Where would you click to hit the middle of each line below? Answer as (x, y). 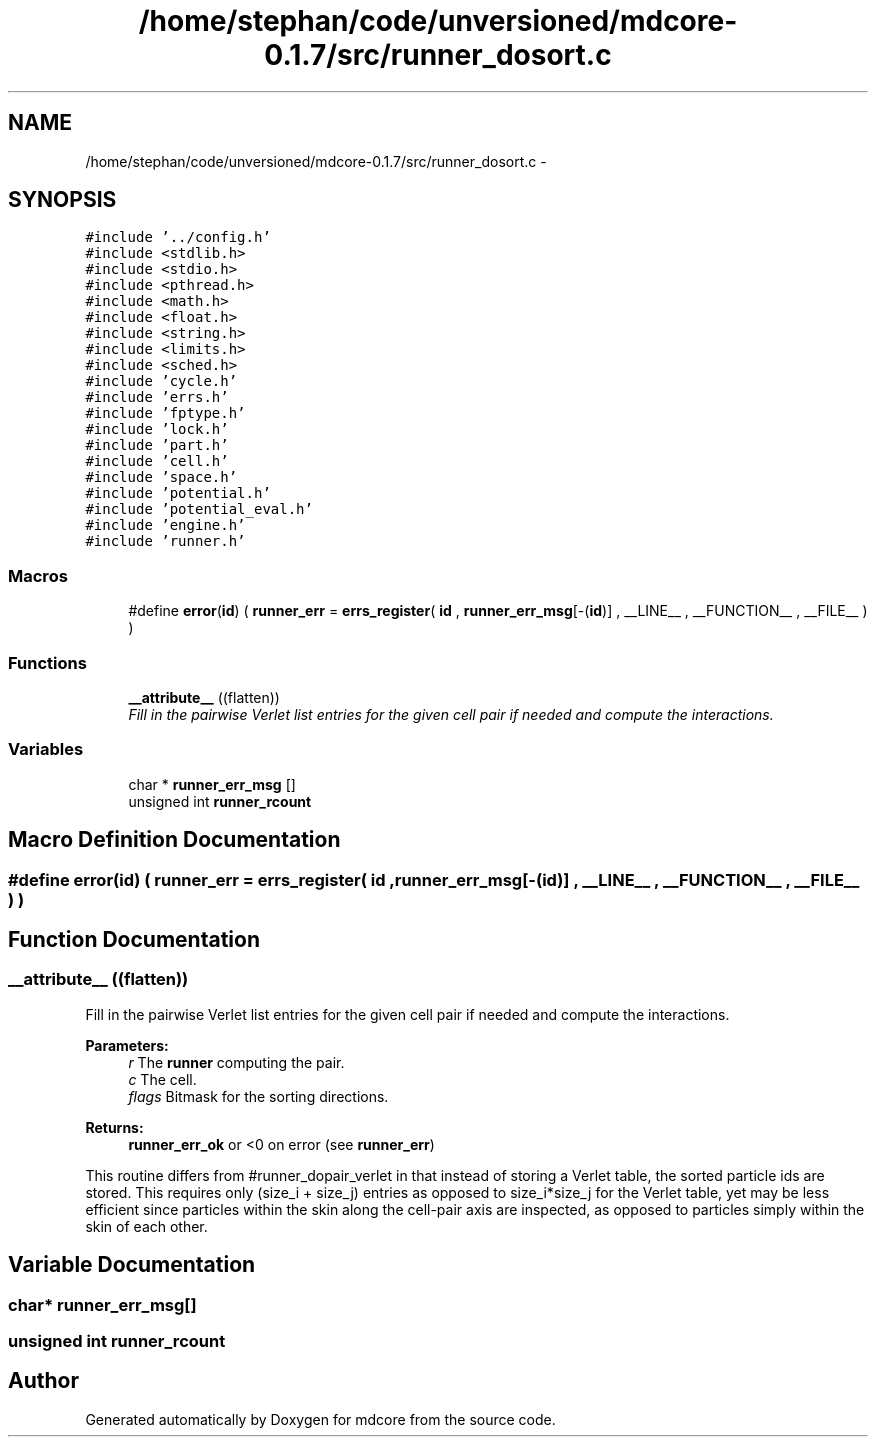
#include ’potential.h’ (178, 493)
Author (43, 1381)
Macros (38, 575)
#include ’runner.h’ (165, 541)
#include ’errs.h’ (157, 397)
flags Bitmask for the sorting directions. (258, 1096)
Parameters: (127, 1045)
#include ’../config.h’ (178, 237)
